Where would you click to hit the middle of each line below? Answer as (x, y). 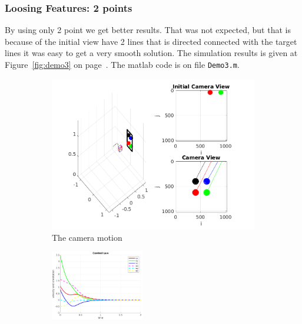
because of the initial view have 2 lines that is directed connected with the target (151, 41)
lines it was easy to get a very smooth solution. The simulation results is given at (151, 53)
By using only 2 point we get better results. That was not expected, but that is (148, 30)
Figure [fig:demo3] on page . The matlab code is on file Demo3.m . (122, 64)
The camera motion (87, 237)
